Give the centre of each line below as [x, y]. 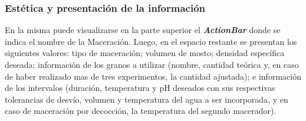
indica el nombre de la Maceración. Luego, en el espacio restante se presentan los [151, 41]
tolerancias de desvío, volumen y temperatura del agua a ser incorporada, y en [147, 99]
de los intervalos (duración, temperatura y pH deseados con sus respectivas [140, 88]
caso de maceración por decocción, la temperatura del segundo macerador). [141, 111]
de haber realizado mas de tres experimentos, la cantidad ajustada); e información [153, 76]
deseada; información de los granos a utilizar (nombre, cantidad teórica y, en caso [152, 64]
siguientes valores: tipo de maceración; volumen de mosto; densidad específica [145, 53]
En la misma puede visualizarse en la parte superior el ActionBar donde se [143, 30]
